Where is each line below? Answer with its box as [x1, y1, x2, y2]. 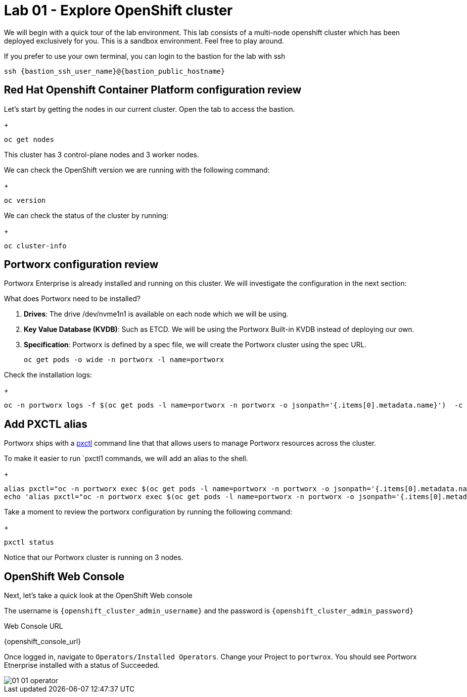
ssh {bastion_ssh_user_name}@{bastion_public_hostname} [4, 67, 225, 75]
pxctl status [4, 538, 54, 547]
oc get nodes [4, 135, 54, 143]
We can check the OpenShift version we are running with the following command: [4, 165, 270, 174]
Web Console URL [4, 622, 63, 631]
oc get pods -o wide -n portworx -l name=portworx [24, 356, 224, 364]
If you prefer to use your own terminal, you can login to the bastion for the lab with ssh [4, 51, 285, 60]
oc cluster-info [4, 241, 67, 250]
